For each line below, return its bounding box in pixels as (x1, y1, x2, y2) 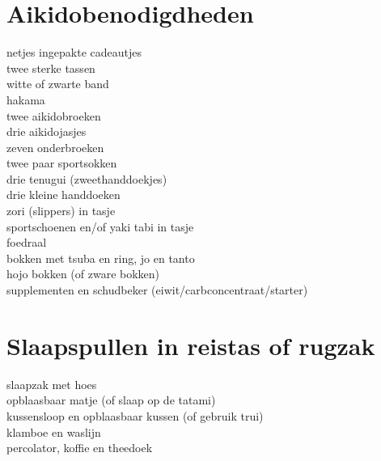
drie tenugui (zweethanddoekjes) (6, 170, 167, 187)
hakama (6, 91, 45, 108)
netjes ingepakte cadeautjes (6, 44, 142, 61)
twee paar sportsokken (6, 154, 117, 171)
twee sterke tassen (6, 59, 95, 76)
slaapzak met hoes (6, 375, 97, 392)
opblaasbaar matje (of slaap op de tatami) (6, 391, 216, 408)
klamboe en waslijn (6, 423, 101, 440)
